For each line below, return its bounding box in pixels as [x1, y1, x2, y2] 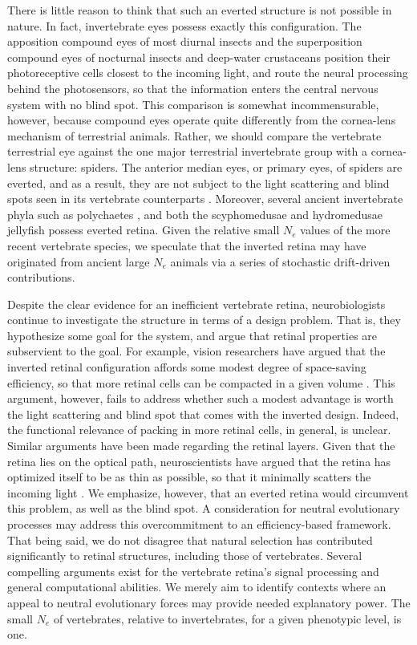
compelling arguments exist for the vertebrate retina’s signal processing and [7, 562, 379, 579]
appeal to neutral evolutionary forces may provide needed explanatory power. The [7, 594, 411, 611]
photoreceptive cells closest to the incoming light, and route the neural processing [7, 64, 408, 81]
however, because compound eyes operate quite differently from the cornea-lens [7, 112, 396, 128]
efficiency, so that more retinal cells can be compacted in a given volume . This [7, 374, 395, 391]
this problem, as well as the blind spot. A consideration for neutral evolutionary [7, 500, 400, 517]
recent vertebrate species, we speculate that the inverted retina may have [7, 237, 366, 254]
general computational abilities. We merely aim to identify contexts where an [7, 578, 387, 595]
